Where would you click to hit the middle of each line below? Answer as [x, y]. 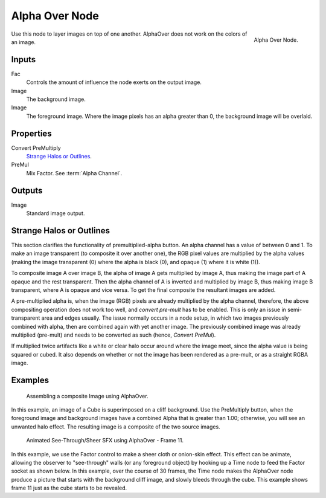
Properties [31, 133]
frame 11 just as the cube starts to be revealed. [69, 488]
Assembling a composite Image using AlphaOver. [87, 396]
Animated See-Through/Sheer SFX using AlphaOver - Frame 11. [105, 441]
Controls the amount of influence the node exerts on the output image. [114, 82]
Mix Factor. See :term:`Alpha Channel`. [74, 173]
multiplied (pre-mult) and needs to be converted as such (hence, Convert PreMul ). [113, 335]
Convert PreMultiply [36, 147]
